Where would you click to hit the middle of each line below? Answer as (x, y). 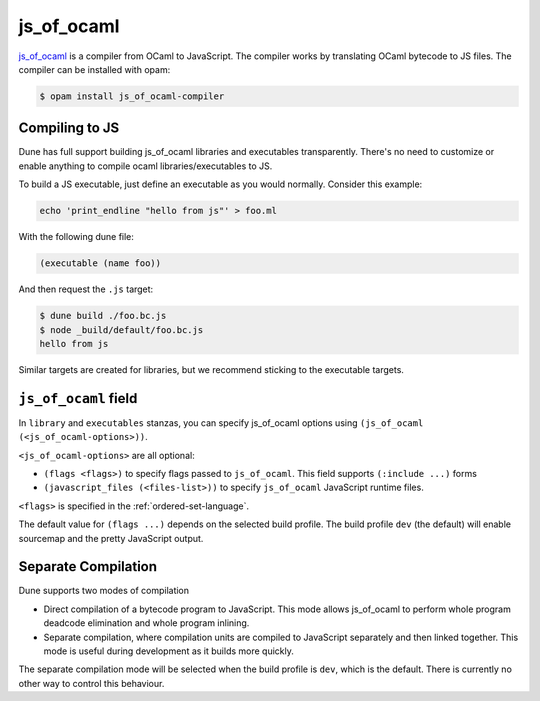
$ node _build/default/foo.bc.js (121, 329)
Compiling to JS (69, 128)
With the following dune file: (76, 237)
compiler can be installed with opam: (94, 69)
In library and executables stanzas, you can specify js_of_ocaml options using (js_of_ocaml (221, 422)
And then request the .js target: (86, 289)
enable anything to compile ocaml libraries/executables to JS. (145, 166)
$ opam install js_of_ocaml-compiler (132, 96)
